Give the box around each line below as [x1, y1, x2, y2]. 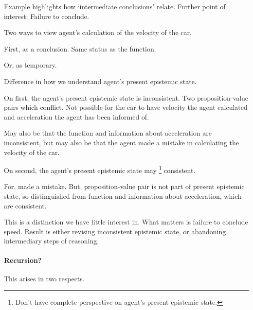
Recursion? [4, 255, 42, 265]
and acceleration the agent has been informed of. [4, 111, 149, 121]
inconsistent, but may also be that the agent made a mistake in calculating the [4, 137, 239, 147]
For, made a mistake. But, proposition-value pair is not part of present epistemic [4, 181, 245, 191]
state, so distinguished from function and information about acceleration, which [4, 190, 241, 201]
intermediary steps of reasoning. [4, 236, 99, 246]
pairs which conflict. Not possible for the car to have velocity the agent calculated [4, 102, 248, 112]
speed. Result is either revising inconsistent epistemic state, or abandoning [4, 226, 226, 236]
